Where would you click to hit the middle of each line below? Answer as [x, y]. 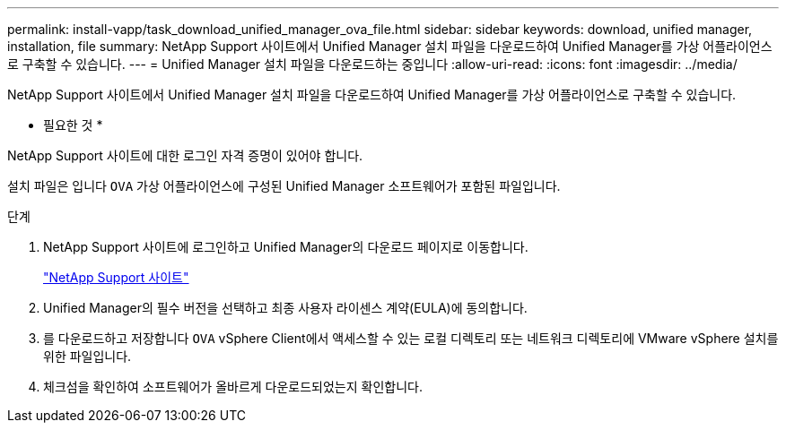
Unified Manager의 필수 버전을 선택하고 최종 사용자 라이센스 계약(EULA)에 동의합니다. [285, 308]
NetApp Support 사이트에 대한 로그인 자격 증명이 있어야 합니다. [185, 155]
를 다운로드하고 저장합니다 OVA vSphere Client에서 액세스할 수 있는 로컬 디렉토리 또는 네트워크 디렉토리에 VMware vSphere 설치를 [411, 338]
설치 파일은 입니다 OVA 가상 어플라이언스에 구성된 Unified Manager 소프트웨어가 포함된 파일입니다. [284, 186]
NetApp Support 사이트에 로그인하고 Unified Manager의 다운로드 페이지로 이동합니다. [286, 247]
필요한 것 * [73, 125]
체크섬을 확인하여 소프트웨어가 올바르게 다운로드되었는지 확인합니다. [233, 387]
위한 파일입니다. [87, 356]
